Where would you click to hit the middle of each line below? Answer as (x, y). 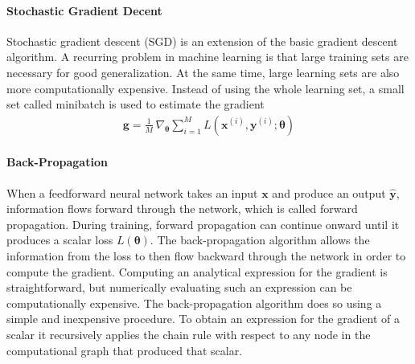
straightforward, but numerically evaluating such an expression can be (179, 287)
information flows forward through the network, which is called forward (182, 209)
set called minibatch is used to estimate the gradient (136, 104)
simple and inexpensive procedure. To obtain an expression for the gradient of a (203, 319)
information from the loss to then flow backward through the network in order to (206, 255)
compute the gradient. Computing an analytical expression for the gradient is (197, 271)
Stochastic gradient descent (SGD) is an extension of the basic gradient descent (202, 41)
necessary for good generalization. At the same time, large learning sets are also (203, 72)
